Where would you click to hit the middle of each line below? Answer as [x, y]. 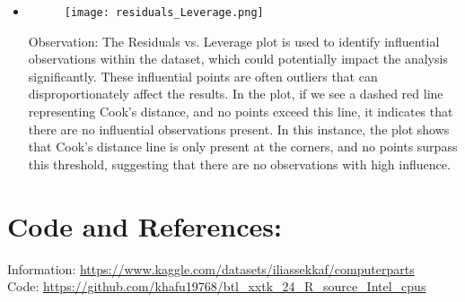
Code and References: [145, 225]
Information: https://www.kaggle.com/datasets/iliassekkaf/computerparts [211, 268]
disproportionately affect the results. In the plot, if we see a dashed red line [236, 94]
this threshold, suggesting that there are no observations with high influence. [239, 164]
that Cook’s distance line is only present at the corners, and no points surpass [243, 147]
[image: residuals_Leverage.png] [164, 13]
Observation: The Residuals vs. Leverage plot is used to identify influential [234, 41]
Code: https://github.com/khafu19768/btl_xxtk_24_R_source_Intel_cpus [217, 286]
